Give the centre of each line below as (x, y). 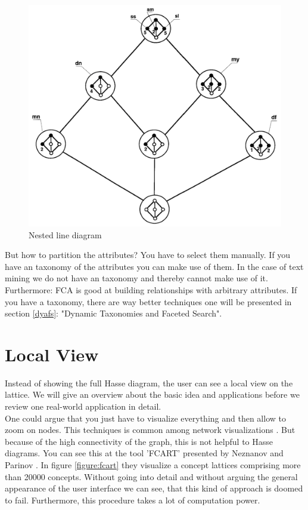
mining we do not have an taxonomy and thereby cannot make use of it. (136, 278)
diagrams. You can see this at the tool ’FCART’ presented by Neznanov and (144, 453)
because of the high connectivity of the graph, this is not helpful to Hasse (139, 441)
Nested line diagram (65, 234)
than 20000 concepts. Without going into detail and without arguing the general (151, 476)
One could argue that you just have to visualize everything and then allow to (145, 418)
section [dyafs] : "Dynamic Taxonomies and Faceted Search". (113, 313)
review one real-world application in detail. (83, 406)
